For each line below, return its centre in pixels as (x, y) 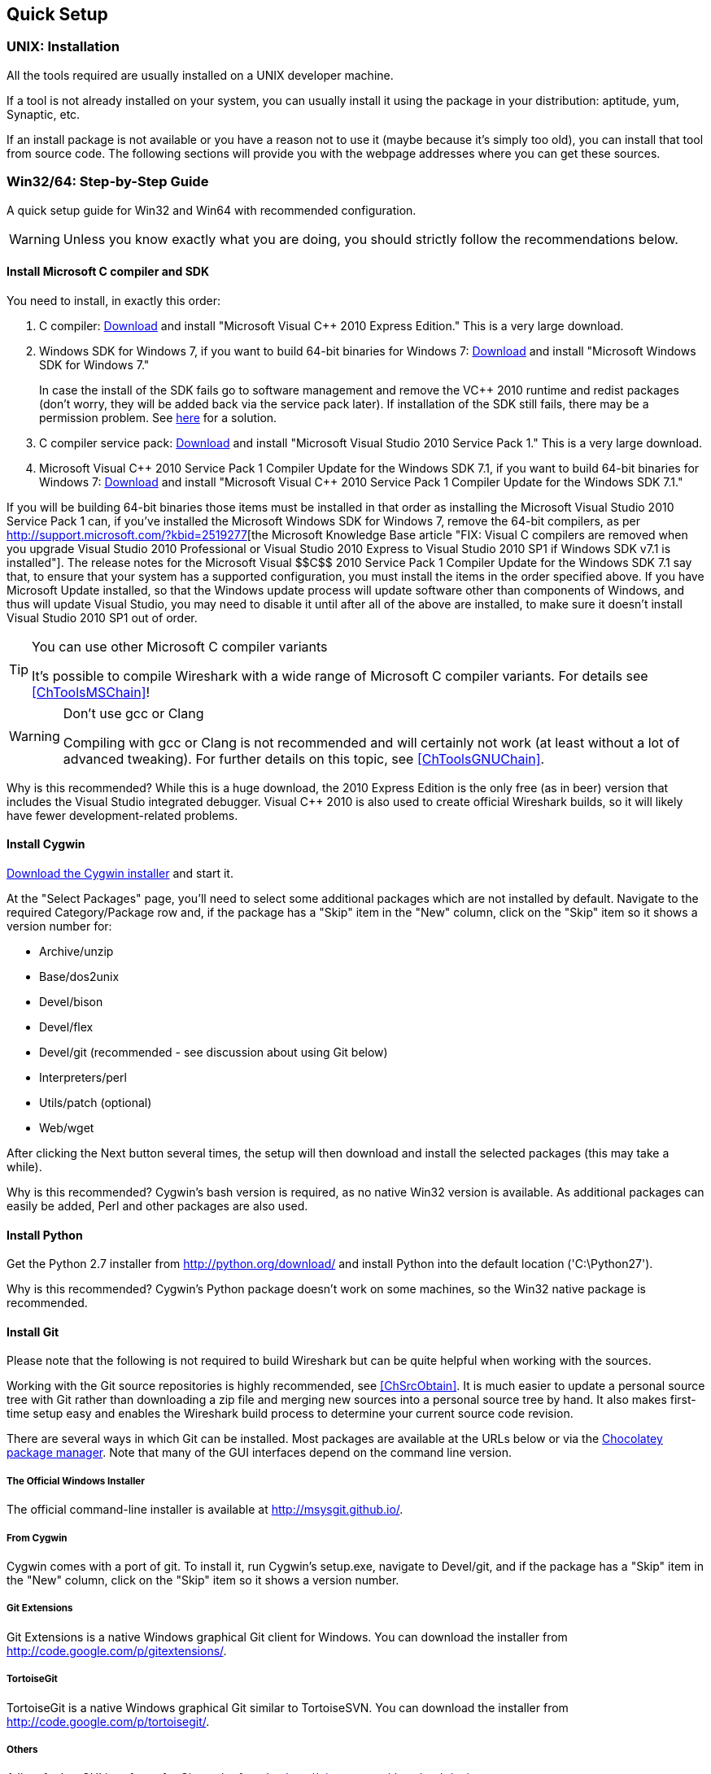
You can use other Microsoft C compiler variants (180, 646)
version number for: (59, 926)
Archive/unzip (76, 951)
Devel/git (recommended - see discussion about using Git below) (214, 1052)
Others (22, 1749)
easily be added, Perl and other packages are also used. (157, 1205)
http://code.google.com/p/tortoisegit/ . (108, 1721)
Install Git (33, 1332)
